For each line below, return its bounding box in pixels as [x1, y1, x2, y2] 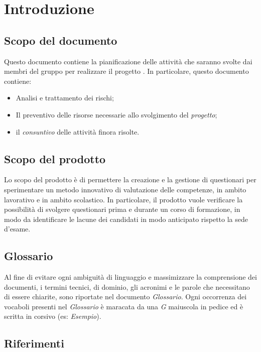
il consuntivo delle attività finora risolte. [16, 126, 140, 137]
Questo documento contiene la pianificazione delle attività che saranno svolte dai [4, 56, 252, 66]
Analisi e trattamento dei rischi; [16, 92, 114, 103]
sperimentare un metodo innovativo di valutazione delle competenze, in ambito [4, 184, 246, 194]
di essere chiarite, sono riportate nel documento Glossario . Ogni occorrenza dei [4, 291, 247, 302]
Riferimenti [4, 335, 64, 351]
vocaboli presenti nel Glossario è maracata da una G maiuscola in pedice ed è [4, 301, 243, 311]
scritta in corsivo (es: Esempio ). [4, 311, 101, 321]
